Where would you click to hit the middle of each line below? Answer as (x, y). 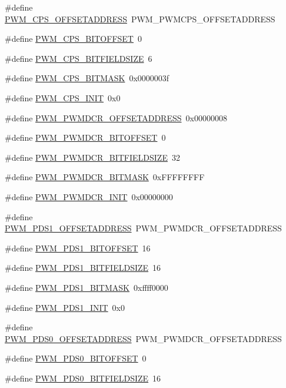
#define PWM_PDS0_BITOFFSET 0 (76, 358)
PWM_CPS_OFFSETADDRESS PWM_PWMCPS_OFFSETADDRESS (140, 19)
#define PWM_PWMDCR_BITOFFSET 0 (85, 137)
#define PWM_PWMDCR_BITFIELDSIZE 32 (92, 157)
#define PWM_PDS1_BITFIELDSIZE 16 (83, 268)
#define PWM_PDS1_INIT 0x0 (65, 307)
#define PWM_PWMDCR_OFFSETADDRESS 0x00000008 (116, 117)
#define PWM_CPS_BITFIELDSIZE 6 (79, 58)
